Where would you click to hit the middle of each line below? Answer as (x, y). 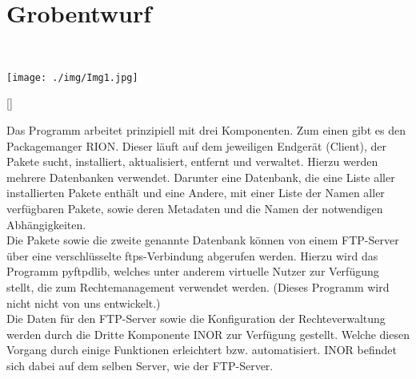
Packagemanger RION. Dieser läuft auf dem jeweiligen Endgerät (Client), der (197, 145)
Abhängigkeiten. (46, 224)
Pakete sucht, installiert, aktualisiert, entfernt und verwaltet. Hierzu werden (192, 161)
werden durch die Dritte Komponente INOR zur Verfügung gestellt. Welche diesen (208, 334)
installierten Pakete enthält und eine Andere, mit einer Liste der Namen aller (196, 193)
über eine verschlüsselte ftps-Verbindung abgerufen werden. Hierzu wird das (192, 255)
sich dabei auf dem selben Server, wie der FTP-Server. (140, 365)
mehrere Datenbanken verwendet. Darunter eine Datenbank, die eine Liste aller (201, 177)
